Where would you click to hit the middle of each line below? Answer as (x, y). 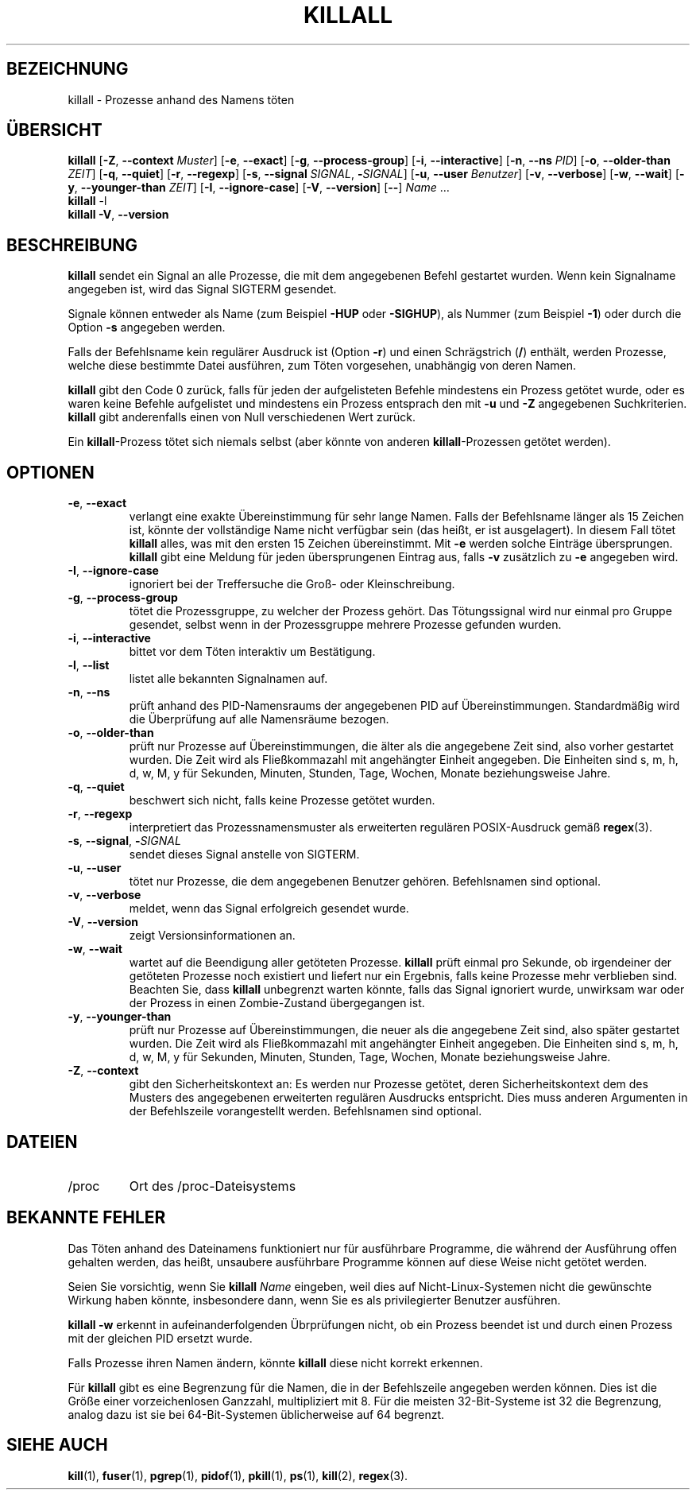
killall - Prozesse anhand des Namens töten (181, 99)
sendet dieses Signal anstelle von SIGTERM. (244, 855)
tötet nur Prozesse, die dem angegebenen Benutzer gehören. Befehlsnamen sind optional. (365, 882)
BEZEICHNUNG (68, 69)
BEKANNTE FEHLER (86, 1218)
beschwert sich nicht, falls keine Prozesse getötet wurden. (282, 800)
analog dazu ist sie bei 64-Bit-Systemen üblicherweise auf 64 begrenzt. (256, 1414)
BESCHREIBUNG (72, 245)
